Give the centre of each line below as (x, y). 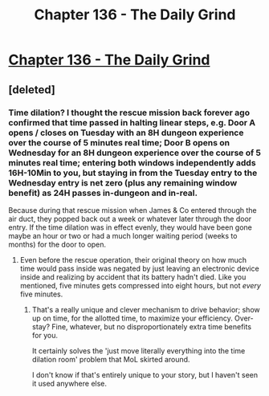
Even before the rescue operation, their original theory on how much (133, 259)
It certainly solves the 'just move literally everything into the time (139, 350)
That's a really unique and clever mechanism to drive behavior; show (146, 309)
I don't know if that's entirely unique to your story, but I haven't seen (145, 374)
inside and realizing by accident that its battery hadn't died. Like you (133, 277)
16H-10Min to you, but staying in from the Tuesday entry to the (133, 173)
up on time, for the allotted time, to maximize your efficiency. (132, 318)
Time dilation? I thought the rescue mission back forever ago (129, 112)
